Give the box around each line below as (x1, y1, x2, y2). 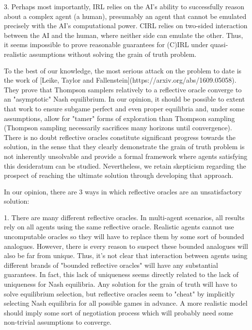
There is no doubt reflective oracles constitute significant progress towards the (4, 132, 236, 142)
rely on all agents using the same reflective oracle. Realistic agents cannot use (4, 222, 234, 232)
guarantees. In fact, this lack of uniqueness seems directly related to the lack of (4, 269, 238, 279)
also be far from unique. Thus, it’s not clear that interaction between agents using (4, 250, 248, 261)
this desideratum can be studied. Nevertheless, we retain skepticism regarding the (4, 160, 246, 171)
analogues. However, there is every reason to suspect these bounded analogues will (4, 241, 248, 251)
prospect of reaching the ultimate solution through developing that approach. (4, 170, 234, 180)
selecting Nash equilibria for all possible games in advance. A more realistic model (4, 298, 248, 308)
